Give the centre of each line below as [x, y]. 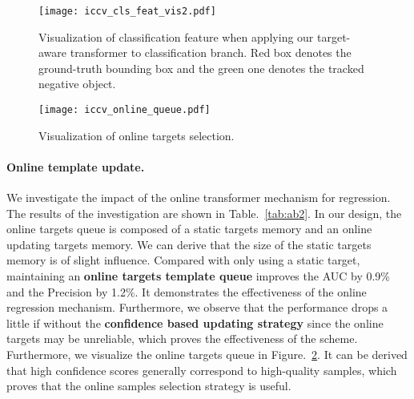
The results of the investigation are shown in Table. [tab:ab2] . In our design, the [204, 213]
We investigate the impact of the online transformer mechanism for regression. [199, 197]
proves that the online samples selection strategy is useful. [149, 386]
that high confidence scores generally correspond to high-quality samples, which [202, 370]
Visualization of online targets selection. [137, 135]
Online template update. [76, 166]
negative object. [77, 84]
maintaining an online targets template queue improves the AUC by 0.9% [199, 276]
